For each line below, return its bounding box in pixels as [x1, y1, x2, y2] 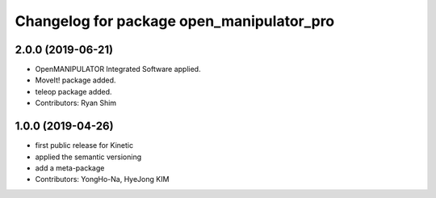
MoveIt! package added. [35, 75, 116, 85]
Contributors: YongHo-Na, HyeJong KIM [35, 175, 170, 184]
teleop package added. [35, 86, 112, 96]
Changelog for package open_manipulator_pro [15, 12, 335, 30]
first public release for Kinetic [35, 141, 133, 150]
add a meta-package [35, 162, 105, 173]
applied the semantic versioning [35, 152, 141, 162]
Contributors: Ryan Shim [35, 98, 117, 108]
